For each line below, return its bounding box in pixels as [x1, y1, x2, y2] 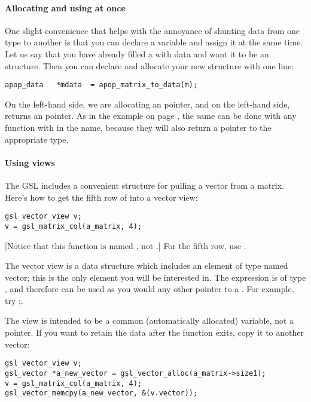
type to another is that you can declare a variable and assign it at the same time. [5, 36, 303, 48]
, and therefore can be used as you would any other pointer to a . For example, [5, 283, 294, 295]
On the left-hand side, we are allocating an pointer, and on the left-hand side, [5, 97, 290, 110]
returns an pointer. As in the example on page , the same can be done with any [5, 109, 297, 122]
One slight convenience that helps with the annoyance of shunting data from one [5, 24, 300, 36]
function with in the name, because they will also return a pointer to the [5, 121, 272, 134]
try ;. [5, 294, 23, 306]
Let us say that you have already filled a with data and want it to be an [5, 47, 269, 60]
